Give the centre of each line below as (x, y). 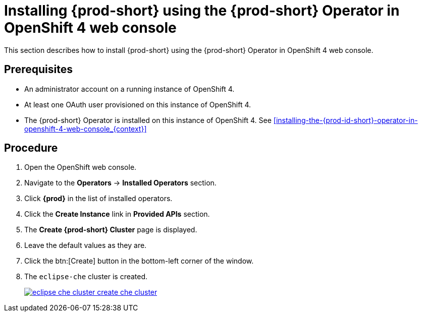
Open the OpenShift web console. (81, 167)
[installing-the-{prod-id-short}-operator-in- (346, 120)
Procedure (31, 148)
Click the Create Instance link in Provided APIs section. (117, 214)
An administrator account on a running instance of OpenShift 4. (129, 89)
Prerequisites (38, 70)
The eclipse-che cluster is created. (86, 277)
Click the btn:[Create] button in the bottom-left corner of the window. (139, 261)
